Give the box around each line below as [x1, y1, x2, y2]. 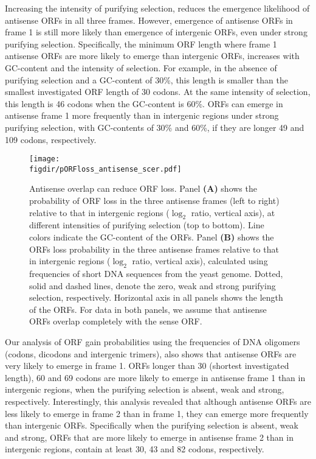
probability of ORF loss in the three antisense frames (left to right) [29, 194, 280, 207]
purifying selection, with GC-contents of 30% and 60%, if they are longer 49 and [5, 121, 304, 133]
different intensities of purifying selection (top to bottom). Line [29, 219, 264, 231]
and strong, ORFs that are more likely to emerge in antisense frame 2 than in [5, 430, 294, 443]
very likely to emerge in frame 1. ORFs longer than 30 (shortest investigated [5, 359, 289, 372]
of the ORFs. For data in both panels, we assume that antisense [29, 303, 267, 315]
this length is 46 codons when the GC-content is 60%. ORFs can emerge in [5, 97, 283, 110]
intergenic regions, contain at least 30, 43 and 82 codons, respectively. [5, 443, 264, 455]
